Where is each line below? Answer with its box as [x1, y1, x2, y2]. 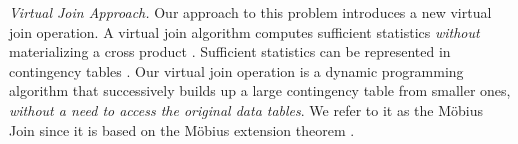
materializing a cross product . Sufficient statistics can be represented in [9, 41, 451, 62]
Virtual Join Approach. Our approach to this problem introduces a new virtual [9, 2, 492, 22]
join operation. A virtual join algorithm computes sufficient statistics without [9, 21, 480, 42]
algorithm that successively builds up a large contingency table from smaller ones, [9, 80, 511, 101]
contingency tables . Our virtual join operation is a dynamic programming [9, 60, 464, 81]
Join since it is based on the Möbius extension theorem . [9, 119, 355, 140]
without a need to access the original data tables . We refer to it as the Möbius [9, 99, 484, 120]
